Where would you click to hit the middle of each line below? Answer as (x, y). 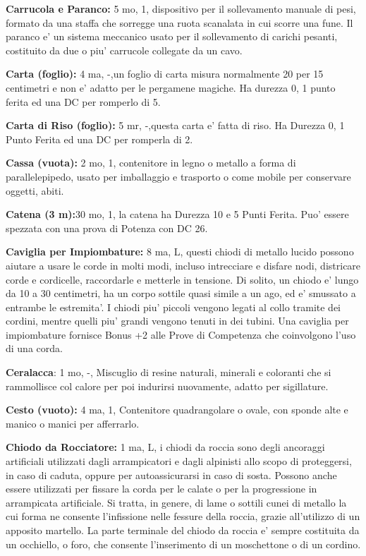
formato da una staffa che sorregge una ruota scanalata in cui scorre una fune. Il (179, 22)
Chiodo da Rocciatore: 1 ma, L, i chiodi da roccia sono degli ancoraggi (165, 447)
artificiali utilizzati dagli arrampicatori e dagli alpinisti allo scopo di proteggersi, (179, 461)
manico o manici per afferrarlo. (73, 423)
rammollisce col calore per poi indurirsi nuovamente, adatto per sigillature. (167, 386)
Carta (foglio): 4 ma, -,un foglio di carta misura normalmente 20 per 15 (165, 74)
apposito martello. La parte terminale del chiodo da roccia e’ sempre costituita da (183, 530)
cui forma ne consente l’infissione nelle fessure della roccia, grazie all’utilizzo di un (183, 516)
